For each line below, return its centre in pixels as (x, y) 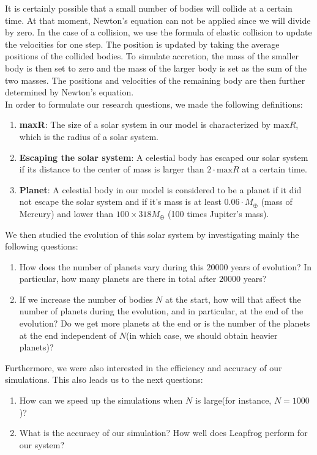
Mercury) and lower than (66, 213)
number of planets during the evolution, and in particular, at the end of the (161, 311)
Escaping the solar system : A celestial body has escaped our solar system (164, 157)
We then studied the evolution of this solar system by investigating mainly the (152, 234)
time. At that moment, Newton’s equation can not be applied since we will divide (158, 20)
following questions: (42, 246)
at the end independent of (68, 335)
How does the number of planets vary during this (111, 266)
